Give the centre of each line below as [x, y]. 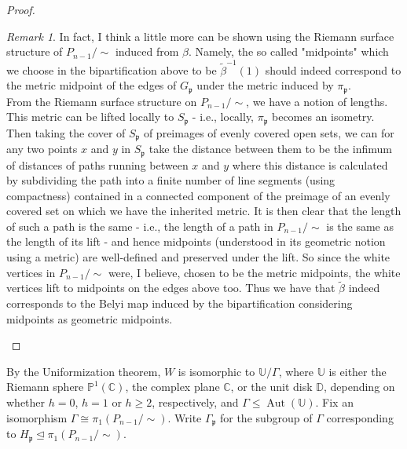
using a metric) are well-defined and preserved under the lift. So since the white [198, 257]
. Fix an [334, 402]
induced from [147, 51]
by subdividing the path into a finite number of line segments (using [171, 180]
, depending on [359, 387]
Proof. [21, 9]
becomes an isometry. [323, 117]
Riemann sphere [45, 387]
